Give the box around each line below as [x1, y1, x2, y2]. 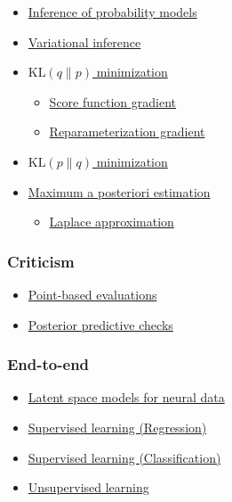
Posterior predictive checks [28, 315, 173, 333]
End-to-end [7, 353, 90, 375]
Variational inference [28, 32, 141, 51]
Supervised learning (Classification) [28, 448, 221, 466]
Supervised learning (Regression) [28, 417, 207, 436]
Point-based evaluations [28, 284, 157, 303]
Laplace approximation [49, 212, 174, 231]
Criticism [7, 250, 75, 272]
